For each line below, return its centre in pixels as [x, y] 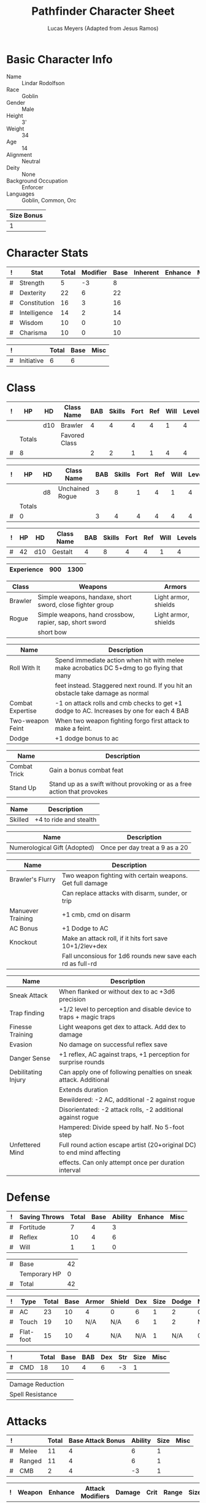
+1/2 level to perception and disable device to [125, 1009]
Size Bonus [26, 215]
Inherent [147, 272]
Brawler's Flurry [32, 879]
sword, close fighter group [76, 604]
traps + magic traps [87, 1017]
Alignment [19, 154]
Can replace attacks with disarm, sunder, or [125, 893]
